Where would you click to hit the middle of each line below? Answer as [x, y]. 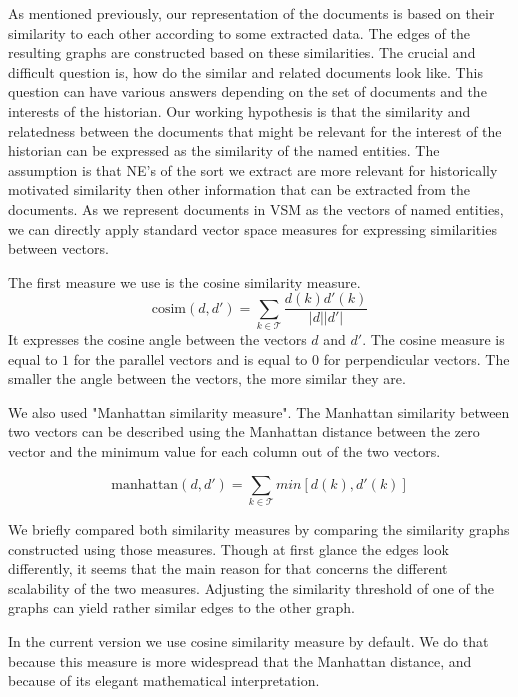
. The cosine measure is [433, 339]
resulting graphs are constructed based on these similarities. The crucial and [242, 52]
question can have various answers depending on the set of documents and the [247, 91]
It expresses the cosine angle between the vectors [157, 339]
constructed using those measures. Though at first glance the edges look [228, 548]
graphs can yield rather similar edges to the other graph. [181, 607]
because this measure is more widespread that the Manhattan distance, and [240, 660]
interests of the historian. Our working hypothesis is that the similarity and [239, 110]
